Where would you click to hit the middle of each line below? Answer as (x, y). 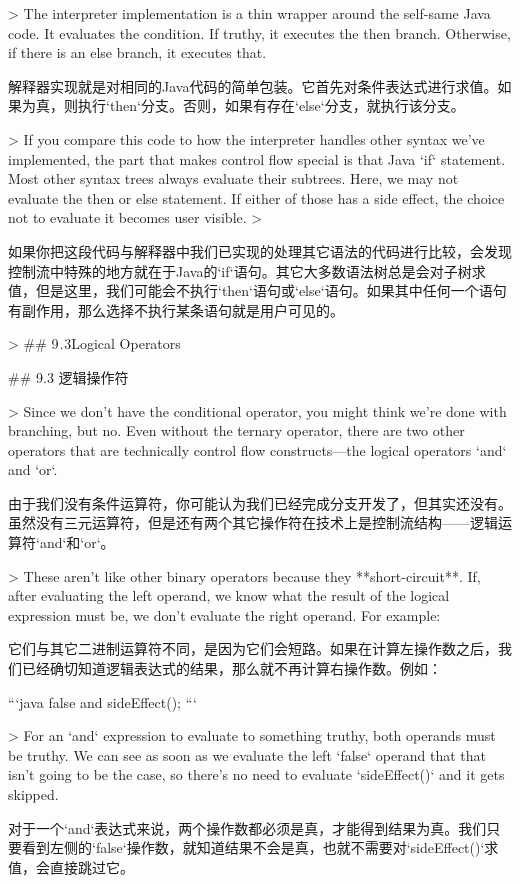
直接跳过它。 (91, 866)
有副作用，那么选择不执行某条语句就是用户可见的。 (176, 309)
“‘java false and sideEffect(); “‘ (102, 701)
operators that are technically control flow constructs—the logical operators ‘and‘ (257, 449)
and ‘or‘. (33, 469)
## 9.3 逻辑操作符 (68, 376)
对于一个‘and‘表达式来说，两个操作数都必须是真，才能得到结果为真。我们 (247, 827)
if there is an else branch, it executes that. (137, 52)
